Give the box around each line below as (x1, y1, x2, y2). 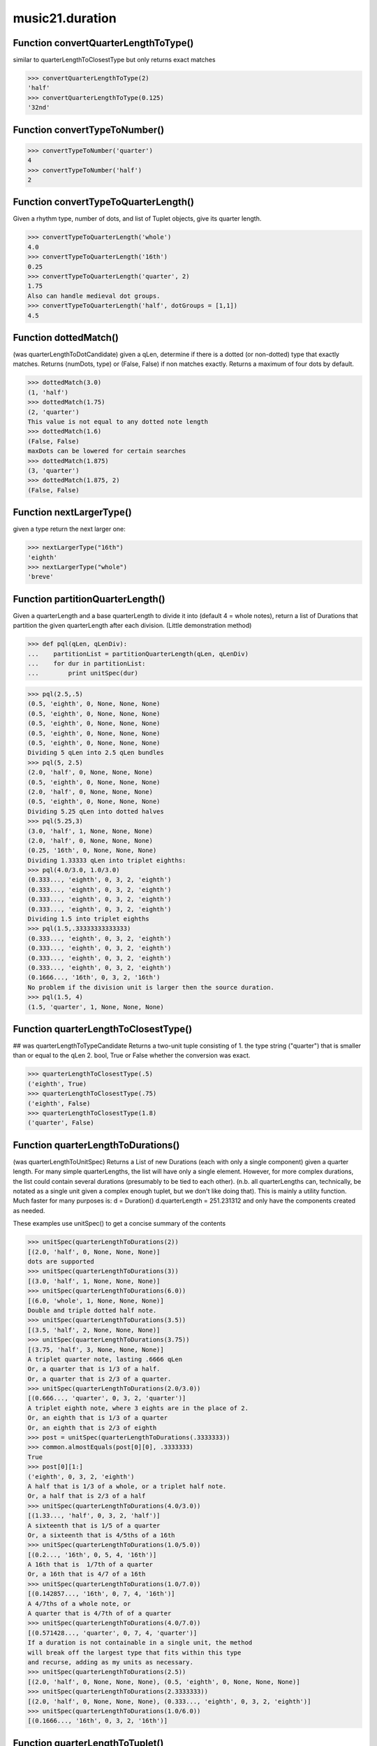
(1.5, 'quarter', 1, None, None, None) (27, 1003, 164, 1011)
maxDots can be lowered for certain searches (27, 447, 186, 455)
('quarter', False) (27, 1119, 94, 1127)
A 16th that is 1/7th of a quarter (27, 1561, 154, 1569)
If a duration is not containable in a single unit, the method (27, 1638, 253, 1647)
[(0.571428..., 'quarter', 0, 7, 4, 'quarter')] (27, 1629, 198, 1637)
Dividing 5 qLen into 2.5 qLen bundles (27, 749, 164, 757)
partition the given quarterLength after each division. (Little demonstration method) (13, 622, 252, 630)
